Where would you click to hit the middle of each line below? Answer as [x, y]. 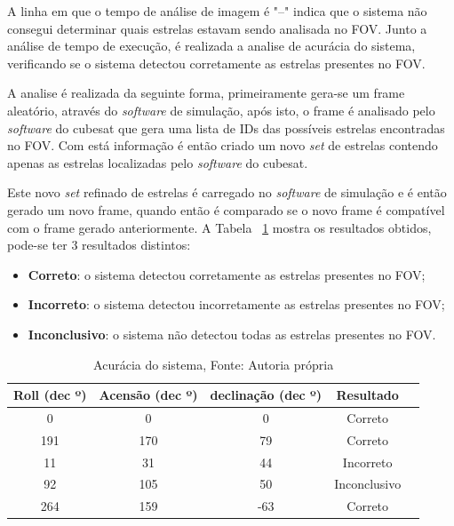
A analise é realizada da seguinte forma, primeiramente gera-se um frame [206, 93]
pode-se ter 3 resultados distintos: [99, 245]
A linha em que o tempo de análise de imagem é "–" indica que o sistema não [217, 11]
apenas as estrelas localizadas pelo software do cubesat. [158, 162]
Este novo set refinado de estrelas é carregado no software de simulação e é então [227, 192]
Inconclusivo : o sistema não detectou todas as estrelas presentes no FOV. [232, 334]
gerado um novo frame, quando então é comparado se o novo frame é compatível [226, 209]
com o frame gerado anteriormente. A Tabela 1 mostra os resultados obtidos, [219, 227]
